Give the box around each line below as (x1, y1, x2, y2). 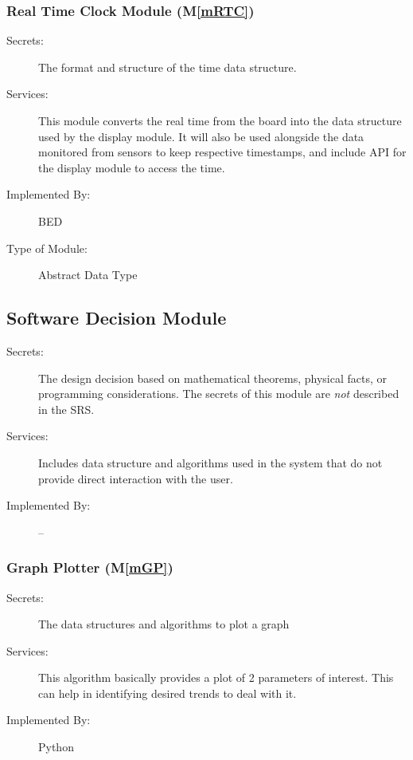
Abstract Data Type (38, 266, 138, 283)
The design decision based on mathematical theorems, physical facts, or (38, 369, 388, 386)
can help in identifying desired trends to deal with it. (38, 684, 297, 701)
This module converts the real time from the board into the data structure (38, 112, 402, 128)
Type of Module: (6, 239, 88, 256)
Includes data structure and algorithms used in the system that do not (38, 454, 383, 471)
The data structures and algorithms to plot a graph (38, 616, 290, 632)
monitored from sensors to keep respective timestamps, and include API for (38, 144, 407, 160)
